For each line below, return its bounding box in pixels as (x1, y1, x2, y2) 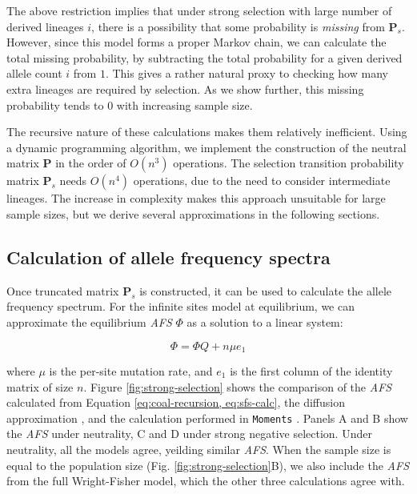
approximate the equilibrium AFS (6, 313, 172, 330)
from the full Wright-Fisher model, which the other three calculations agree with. (6, 472, 405, 489)
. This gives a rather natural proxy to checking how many (105, 65, 388, 82)
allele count (6, 65, 62, 82)
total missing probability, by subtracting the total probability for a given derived (6, 49, 403, 66)
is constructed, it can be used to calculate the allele (139, 282, 392, 299)
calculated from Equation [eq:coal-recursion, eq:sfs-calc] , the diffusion (6, 394, 345, 411)
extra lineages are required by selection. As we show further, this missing (6, 80, 364, 97)
